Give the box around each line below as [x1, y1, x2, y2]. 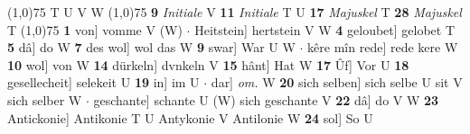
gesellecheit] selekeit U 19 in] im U [7, 73, 200, 92]
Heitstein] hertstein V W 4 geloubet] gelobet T [194, 20, 456, 39]
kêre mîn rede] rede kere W [307, 38, 458, 57]
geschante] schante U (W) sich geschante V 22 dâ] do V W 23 [93, 90, 439, 109]
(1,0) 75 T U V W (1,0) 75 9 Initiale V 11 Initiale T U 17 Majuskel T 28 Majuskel [7, 3, 462, 21]
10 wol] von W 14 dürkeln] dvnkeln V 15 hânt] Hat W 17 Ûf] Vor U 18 [7, 55, 409, 74]
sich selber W [7, 90, 82, 109]
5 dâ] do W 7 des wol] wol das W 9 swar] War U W [7, 38, 296, 57]
